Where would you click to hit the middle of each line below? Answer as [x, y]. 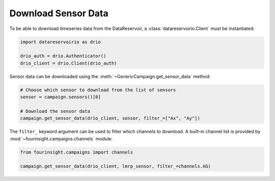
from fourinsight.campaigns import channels [77, 152]
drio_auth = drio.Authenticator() [63, 56]
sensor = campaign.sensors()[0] [61, 97]
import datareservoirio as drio [61, 42]
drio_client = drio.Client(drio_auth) [68, 63]
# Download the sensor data [55, 111]
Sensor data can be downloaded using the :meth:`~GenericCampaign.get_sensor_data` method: [110, 76]
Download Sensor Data [59, 13]
